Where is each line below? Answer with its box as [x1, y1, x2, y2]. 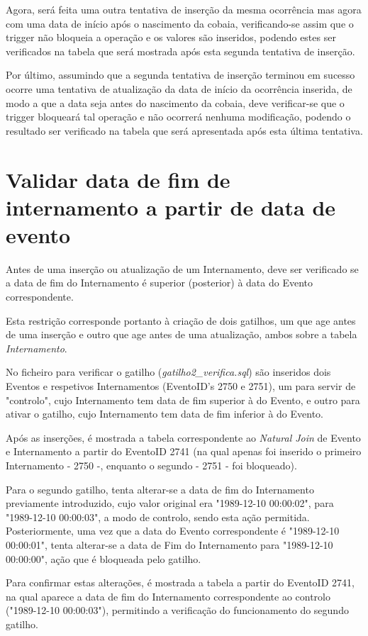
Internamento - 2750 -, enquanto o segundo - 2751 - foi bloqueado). [6, 457, 297, 472]
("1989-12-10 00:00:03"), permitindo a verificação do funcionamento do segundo [6, 603, 349, 618]
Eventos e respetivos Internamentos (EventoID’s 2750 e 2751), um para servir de [6, 379, 356, 393]
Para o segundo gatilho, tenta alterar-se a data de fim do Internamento [6, 481, 314, 496]
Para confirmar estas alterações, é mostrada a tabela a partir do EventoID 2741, [6, 575, 355, 590]
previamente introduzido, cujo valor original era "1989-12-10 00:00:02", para [6, 496, 334, 511]
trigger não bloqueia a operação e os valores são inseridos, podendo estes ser [6, 30, 336, 45]
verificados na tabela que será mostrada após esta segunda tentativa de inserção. [6, 43, 355, 58]
